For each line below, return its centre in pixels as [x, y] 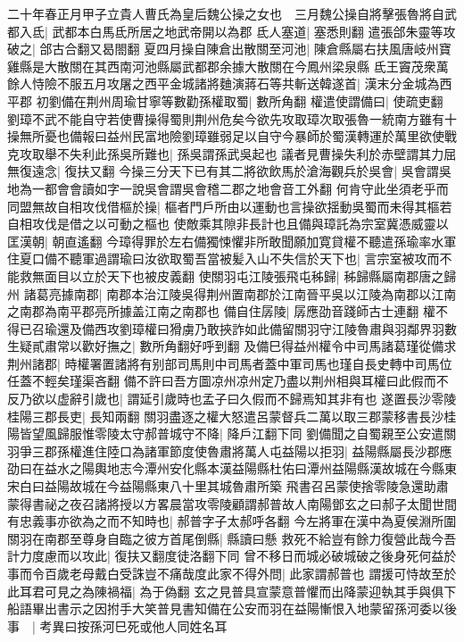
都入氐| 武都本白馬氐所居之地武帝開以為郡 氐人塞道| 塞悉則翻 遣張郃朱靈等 [225, 31]
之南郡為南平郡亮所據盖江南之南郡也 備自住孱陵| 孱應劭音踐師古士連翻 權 [221, 311]
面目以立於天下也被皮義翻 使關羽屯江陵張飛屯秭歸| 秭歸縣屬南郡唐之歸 [250, 275]
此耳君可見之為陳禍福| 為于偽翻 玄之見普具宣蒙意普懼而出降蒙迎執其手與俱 [226, 591]
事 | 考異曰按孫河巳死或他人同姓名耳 [117, 625]
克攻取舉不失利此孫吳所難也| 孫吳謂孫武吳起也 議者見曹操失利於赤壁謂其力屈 [232, 153]
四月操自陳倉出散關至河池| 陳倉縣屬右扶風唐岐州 [298, 49]
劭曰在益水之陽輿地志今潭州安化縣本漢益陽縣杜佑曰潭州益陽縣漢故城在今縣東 [232, 468]
